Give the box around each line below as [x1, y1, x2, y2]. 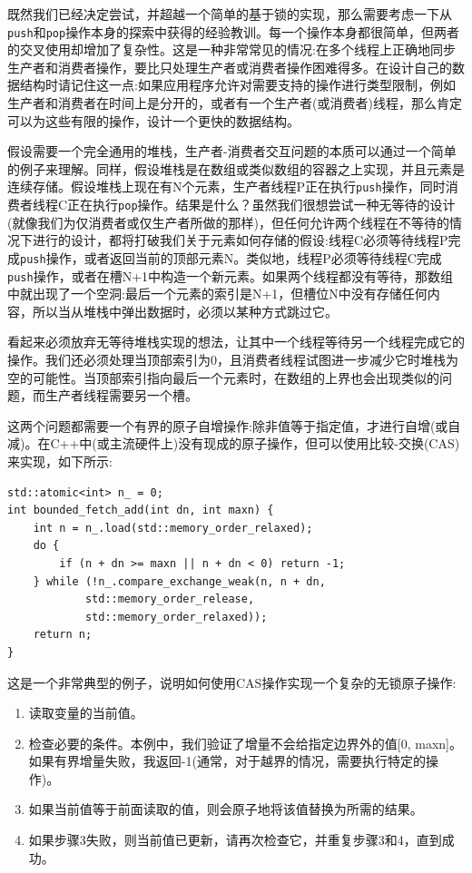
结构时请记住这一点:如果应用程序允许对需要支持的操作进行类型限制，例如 [19, 75, 456, 94]
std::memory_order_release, [84, 593, 255, 606]
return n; [33, 628, 93, 642]
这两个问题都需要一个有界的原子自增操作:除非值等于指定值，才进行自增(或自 [7, 416, 461, 435]
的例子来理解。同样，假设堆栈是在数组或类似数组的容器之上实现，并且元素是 [7, 159, 465, 178]
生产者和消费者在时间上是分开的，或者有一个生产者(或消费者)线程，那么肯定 [7, 93, 462, 113]
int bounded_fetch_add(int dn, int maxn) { [7, 504, 274, 517]
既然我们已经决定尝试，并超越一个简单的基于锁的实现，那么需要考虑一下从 [7, 5, 452, 23]
